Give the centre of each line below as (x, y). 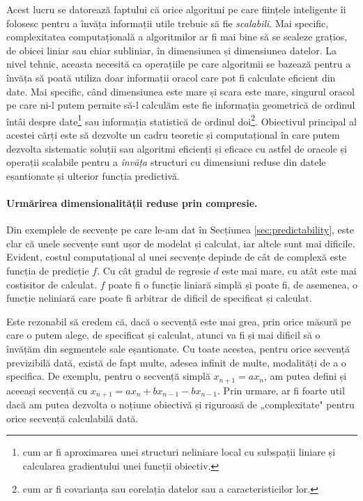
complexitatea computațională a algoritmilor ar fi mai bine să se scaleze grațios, (177, 37)
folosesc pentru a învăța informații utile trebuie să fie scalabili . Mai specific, (168, 23)
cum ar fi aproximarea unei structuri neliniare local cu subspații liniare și (179, 452)
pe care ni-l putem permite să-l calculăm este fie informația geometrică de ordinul (181, 105)
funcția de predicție (48, 270)
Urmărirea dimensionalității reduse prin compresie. (132, 202)
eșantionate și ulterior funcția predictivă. (93, 175)
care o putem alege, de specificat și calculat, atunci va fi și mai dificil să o (163, 335)
